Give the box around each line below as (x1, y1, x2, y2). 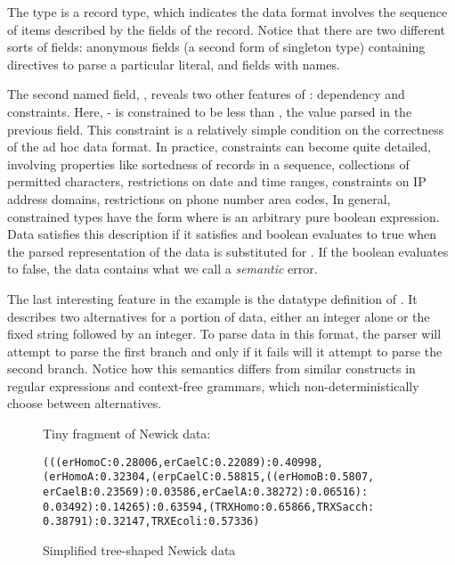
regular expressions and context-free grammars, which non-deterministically (7, 376, 419, 395)
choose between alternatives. (7, 394, 162, 413)
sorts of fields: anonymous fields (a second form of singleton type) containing (7, 37, 426, 56)
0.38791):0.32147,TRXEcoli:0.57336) (43, 515, 260, 528)
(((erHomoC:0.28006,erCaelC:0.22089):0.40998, (43, 455, 323, 469)
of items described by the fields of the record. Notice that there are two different (7, 20, 445, 38)
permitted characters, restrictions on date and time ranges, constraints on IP (7, 172, 427, 191)
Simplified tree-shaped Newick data (43, 540, 236, 559)
